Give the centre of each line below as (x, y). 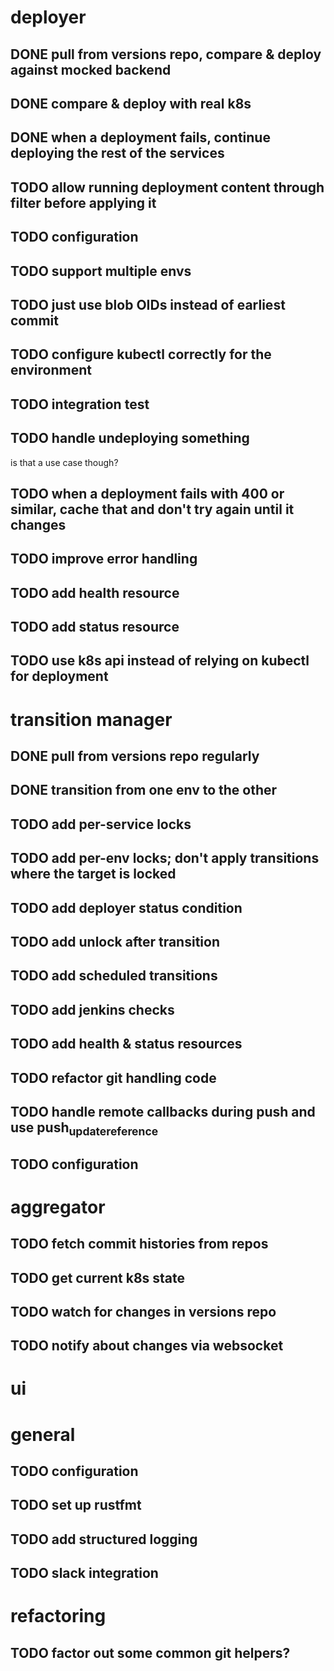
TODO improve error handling (104, 559)
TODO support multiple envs (101, 271)
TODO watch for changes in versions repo (143, 1311)
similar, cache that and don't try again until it (152, 509)
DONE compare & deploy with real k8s (131, 103)
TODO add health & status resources (126, 1044)
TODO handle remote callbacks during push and (163, 1111)
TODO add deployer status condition (126, 907)
